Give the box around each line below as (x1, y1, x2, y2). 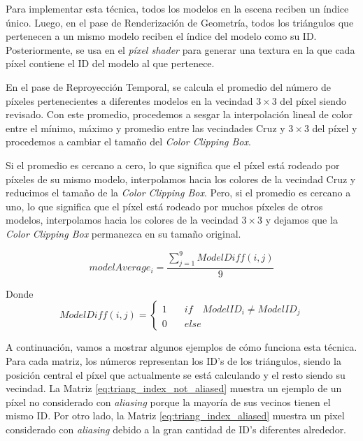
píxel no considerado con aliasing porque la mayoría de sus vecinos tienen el (6, 394, 331, 409)
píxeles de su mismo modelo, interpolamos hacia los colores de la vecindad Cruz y (6, 171, 356, 186)
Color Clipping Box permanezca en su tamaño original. (6, 226, 241, 240)
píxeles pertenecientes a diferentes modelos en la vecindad (6, 93, 253, 108)
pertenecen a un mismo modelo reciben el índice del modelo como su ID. (6, 29, 317, 43)
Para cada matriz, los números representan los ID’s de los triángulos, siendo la (6, 354, 341, 368)
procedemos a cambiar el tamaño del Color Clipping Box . (6, 134, 251, 149)
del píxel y (312, 120, 357, 135)
